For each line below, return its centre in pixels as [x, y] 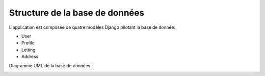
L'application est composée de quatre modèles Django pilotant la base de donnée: [92, 27]
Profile [28, 43]
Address [30, 57]
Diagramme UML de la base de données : [51, 65]
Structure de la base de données [77, 13]
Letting [28, 50]
